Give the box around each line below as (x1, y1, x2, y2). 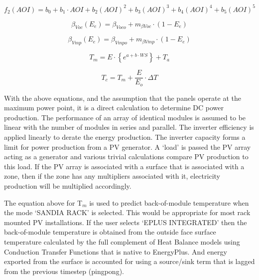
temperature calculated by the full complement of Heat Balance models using (4, 236, 240, 247)
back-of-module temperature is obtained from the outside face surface (4, 227, 216, 237)
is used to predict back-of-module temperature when (89, 197, 249, 208)
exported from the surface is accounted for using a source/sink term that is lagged (4, 256, 255, 267)
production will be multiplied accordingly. (4, 180, 131, 191)
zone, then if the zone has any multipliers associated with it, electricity (4, 171, 220, 181)
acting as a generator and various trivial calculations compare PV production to (4, 151, 249, 162)
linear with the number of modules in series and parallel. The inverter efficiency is (4, 122, 254, 132)
